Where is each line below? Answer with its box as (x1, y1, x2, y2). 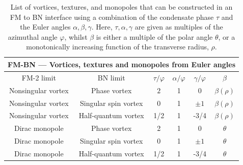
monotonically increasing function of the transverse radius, (26, 41, 209, 52)
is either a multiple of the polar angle (96, 31, 213, 42)
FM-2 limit (21, 72, 56, 82)
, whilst (64, 31, 88, 42)
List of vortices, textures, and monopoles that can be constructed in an (10, 2, 233, 12)
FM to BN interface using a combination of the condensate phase (10, 11, 214, 22)
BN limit (97, 72, 125, 82)
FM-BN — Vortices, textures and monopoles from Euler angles (8, 59, 235, 69)
